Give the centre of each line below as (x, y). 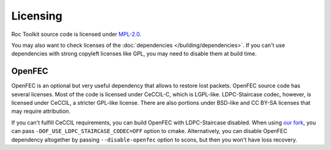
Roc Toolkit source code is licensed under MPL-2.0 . (76, 34)
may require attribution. (41, 111)
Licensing (37, 16)
